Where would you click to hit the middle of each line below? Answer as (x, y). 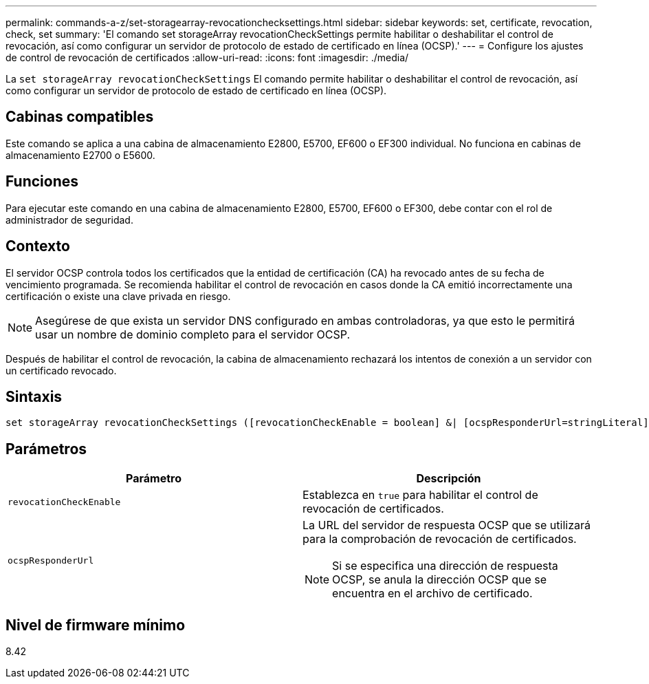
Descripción (449, 479)
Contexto (38, 246)
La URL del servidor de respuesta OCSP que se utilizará (447, 525)
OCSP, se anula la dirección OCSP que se (440, 580)
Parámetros (46, 449)
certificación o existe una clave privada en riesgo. (118, 296)
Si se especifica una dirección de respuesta (445, 566)
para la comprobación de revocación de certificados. (440, 539)
